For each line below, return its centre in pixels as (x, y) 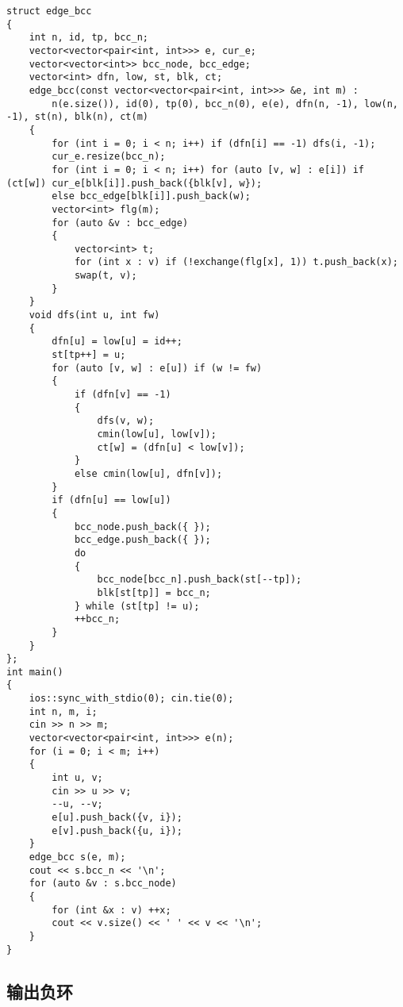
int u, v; (77, 778)
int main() (35, 672)
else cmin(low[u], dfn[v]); (148, 473)
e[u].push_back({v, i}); (117, 818)
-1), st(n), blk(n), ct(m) (77, 117)
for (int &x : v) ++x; (111, 910)
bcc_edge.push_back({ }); (142, 540)
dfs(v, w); (126, 421)
